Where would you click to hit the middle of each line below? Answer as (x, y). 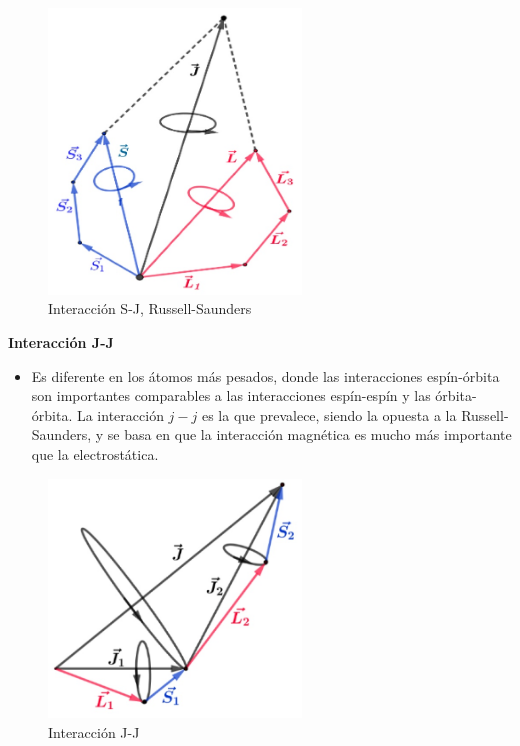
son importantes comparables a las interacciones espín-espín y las (231, 395)
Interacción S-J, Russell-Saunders (150, 308)
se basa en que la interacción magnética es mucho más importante (309, 434)
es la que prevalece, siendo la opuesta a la (329, 414)
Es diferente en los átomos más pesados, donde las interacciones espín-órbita (265, 375)
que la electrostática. (95, 453)
